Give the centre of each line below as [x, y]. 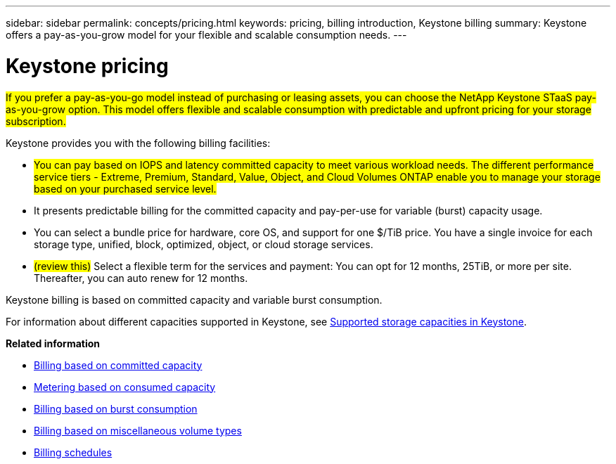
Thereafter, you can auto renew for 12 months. [141, 278]
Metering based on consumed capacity [125, 387]
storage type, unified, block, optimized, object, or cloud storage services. [204, 244]
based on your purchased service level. [125, 188]
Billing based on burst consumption [116, 408]
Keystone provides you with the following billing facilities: [138, 143]
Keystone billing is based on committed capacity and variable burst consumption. [194, 299]
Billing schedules [73, 452]
